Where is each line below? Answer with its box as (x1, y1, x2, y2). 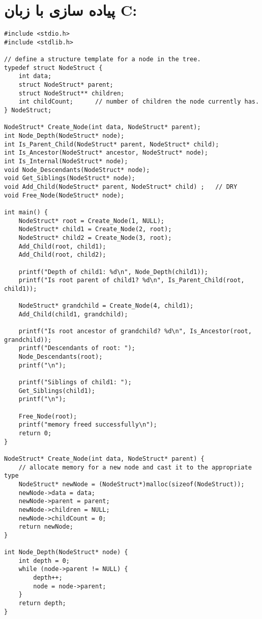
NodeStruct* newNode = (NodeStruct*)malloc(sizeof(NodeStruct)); (18, 480, 245, 488)
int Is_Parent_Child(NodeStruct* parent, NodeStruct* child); (4, 140, 219, 148)
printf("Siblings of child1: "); (18, 379, 132, 386)
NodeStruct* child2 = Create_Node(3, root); (18, 234, 172, 241)
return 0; (18, 429, 52, 437)
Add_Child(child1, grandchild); (18, 310, 128, 318)
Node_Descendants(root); (18, 353, 103, 361)
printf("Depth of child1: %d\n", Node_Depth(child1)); (18, 268, 208, 276)
